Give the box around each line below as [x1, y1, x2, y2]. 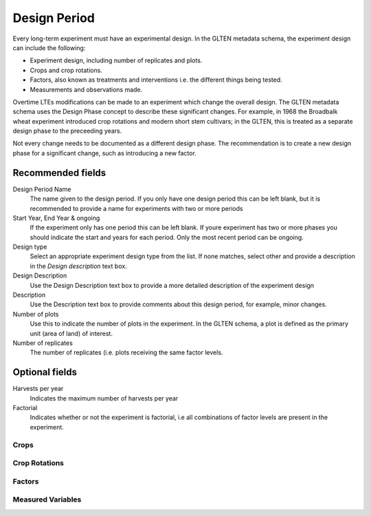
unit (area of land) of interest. [30, 329, 113, 337]
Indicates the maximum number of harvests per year [30, 394, 179, 402]
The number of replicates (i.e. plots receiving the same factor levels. [30, 348, 223, 357]
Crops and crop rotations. [30, 66, 103, 74]
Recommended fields [12, 167, 106, 179]
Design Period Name [12, 185, 71, 193]
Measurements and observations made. [30, 85, 143, 93]
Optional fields [12, 366, 78, 378]
